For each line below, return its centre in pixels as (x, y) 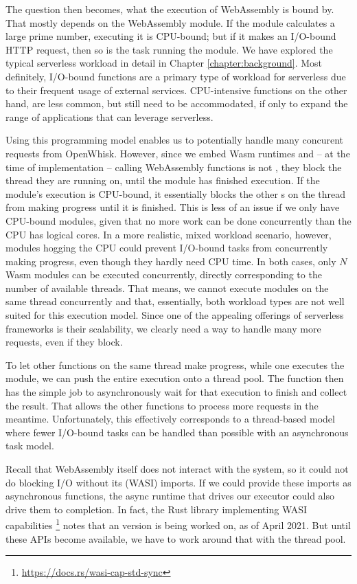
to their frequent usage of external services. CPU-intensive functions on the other (176, 90)
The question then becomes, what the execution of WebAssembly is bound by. (170, 9)
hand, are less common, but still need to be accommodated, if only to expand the (177, 103)
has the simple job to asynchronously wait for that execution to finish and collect (176, 392)
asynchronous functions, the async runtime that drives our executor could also (170, 496)
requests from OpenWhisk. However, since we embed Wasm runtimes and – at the (178, 153)
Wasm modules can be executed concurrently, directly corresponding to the (164, 274)
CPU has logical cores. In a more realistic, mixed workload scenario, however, (169, 234)
